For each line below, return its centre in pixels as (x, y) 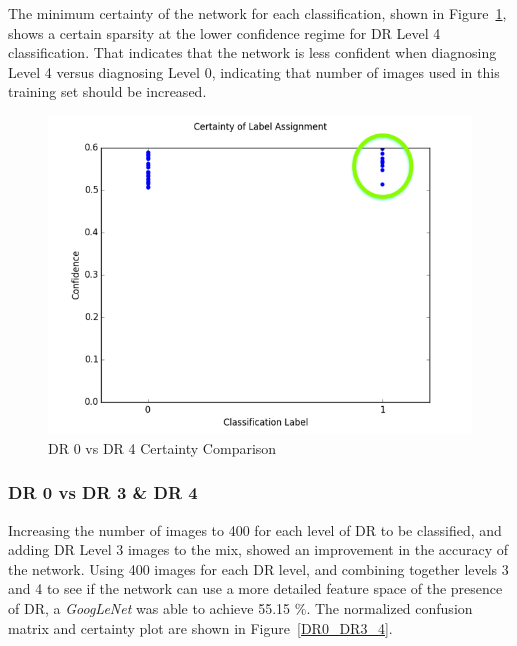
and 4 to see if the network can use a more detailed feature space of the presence (255, 588)
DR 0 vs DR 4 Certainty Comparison (162, 447)
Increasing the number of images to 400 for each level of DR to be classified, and (255, 529)
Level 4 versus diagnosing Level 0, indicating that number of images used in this (254, 71)
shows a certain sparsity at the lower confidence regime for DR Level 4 (224, 32)
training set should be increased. (107, 91)
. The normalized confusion (389, 608)
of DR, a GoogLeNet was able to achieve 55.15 (149, 608)
